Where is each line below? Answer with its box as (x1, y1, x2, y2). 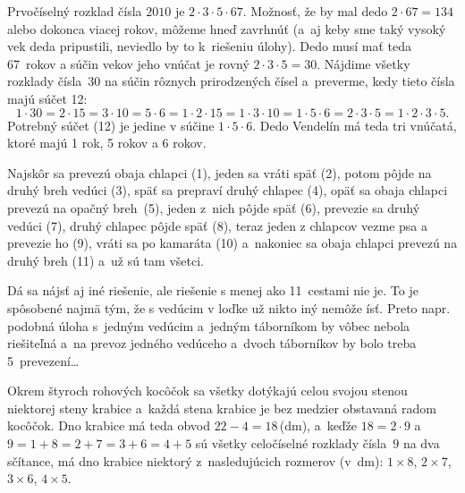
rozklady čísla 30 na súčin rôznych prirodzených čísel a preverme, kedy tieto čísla (7, 72, 455, 90)
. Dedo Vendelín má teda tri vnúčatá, (252, 115, 457, 134)
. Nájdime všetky (317, 54, 410, 72)
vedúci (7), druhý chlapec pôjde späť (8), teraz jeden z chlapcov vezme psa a (7, 216, 427, 234)
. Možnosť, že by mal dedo (242, 2, 388, 20)
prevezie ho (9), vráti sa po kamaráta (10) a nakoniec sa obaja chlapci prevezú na (7, 234, 458, 252)
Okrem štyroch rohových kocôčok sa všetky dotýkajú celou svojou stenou (7, 381, 408, 400)
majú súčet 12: (7, 89, 88, 107)
